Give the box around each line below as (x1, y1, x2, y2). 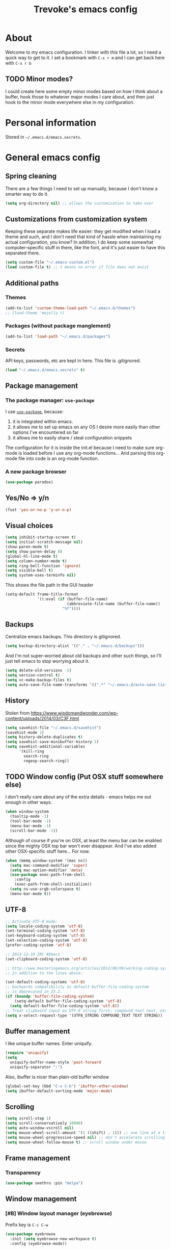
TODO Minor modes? (5, 75, 73, 84)
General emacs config (5, 151, 101, 163)
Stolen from (5, 710, 30, 716)
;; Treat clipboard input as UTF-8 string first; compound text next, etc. (5, 1008, 169, 1013)
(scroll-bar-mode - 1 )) (10, 828, 58, 833)
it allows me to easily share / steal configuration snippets (12, 434, 132, 440)
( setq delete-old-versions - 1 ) (5, 668, 72, 673)
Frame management (5, 1154, 70, 1162)
